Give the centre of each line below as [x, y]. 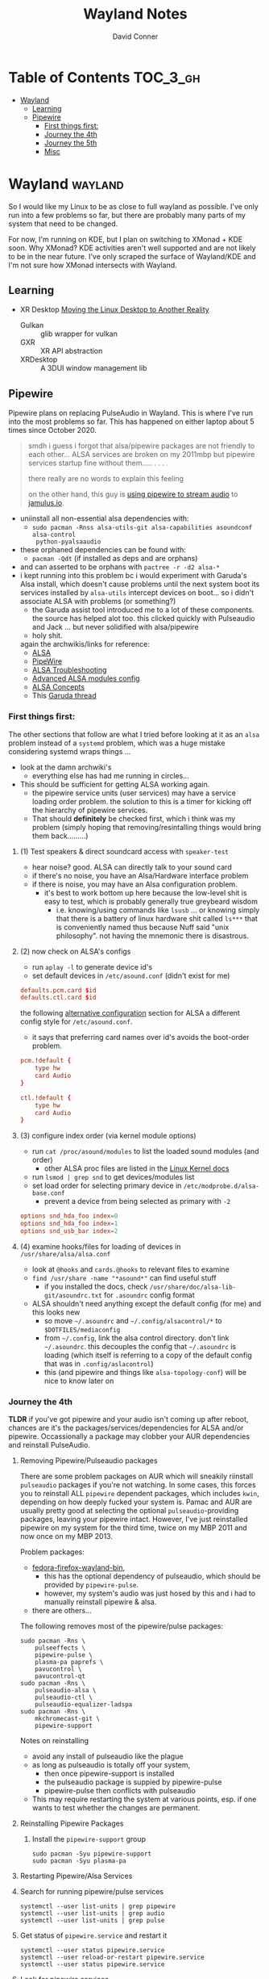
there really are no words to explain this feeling [106, 479]
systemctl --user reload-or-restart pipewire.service [112, 1958]
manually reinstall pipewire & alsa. [100, 1602]
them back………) [60, 836]
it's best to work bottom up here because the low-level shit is [145, 892]
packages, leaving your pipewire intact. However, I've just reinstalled [134, 1520]
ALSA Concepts [58, 687]
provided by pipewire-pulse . [91, 1585]
